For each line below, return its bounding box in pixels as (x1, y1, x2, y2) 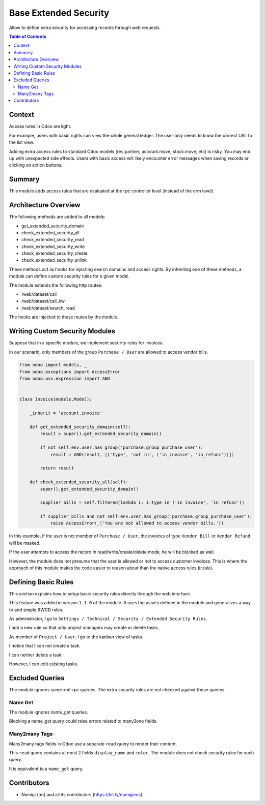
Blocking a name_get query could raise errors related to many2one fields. (9, 718, 158, 724)
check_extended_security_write (21, 244, 85, 249)
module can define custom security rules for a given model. (9, 273, 130, 279)
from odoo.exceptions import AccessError (19, 369, 121, 374)
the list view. (9, 139, 34, 145)
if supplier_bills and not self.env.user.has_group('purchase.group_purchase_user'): (40, 514, 253, 519)
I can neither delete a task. (9, 652, 63, 658)
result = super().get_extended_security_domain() (40, 431, 162, 436)
